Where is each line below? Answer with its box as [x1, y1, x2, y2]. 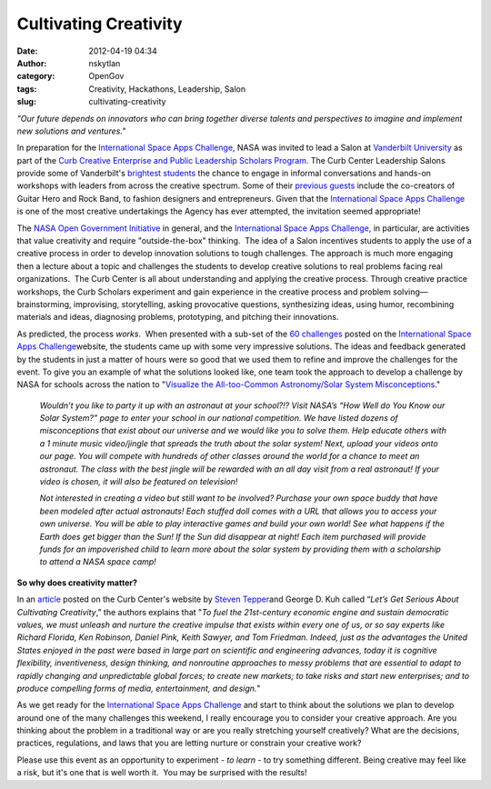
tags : [16, 83, 37, 95]
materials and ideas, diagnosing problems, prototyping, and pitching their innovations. [16, 312, 339, 323]
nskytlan [88, 57, 121, 68]
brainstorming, [16, 298, 72, 309]
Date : [16, 45, 38, 56]
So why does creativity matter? [16, 577, 138, 588]
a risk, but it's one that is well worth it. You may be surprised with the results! [16, 767, 308, 778]
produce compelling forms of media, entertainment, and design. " [16, 683, 261, 694]
